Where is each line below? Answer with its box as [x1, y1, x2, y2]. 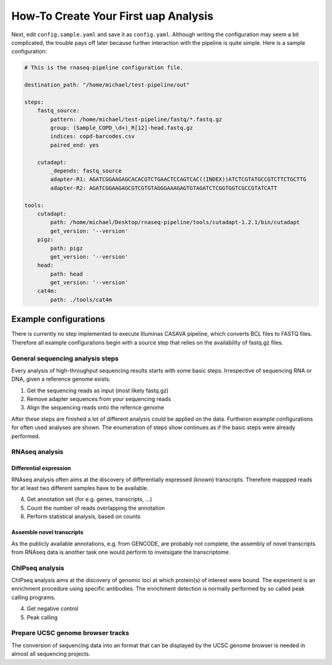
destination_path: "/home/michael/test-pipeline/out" [24, 82, 190, 88]
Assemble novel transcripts [11, 529, 84, 536]
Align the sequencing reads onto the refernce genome [26, 404, 164, 411]
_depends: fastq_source [50, 168, 122, 174]
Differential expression [11, 464, 71, 472]
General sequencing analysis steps [11, 354, 119, 362]
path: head [50, 270, 83, 278]
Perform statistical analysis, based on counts [26, 513, 141, 520]
